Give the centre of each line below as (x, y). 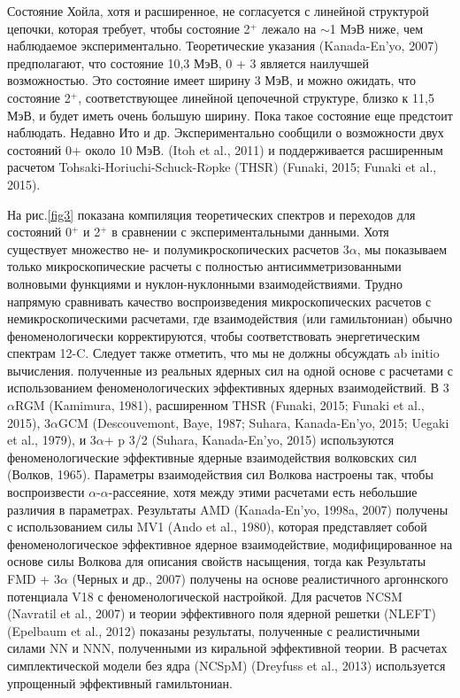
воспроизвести (46, 492)
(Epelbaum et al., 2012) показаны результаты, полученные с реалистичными (214, 630)
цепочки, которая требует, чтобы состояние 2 (129, 28)
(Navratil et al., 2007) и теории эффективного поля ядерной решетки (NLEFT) (222, 613)
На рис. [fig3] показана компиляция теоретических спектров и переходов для (211, 214)
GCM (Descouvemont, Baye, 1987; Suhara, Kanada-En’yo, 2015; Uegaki (253, 422)
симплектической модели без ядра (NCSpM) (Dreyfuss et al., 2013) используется (226, 665)
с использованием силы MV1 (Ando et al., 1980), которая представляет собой (217, 527)
